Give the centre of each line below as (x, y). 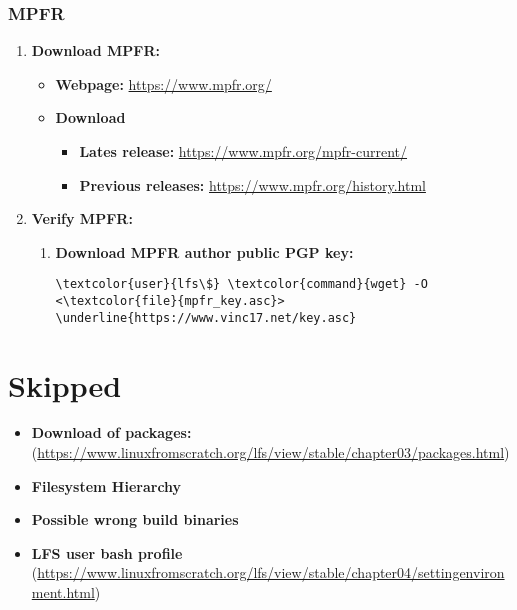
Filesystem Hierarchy (106, 485)
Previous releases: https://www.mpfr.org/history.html (252, 184)
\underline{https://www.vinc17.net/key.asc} (206, 317)
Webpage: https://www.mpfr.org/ (163, 83)
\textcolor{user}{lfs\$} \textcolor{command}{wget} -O (241, 284)
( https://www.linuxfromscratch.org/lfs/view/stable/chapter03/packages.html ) (270, 452)
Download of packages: (111, 432)
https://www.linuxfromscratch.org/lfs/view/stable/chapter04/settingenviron (271, 572)
